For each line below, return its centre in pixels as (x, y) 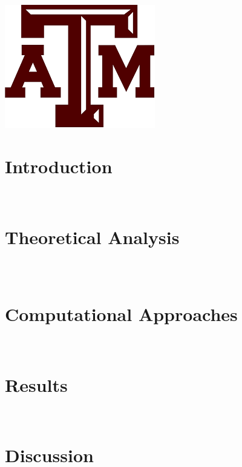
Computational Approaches (121, 313)
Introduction (59, 166)
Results (36, 384)
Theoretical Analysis (92, 237)
